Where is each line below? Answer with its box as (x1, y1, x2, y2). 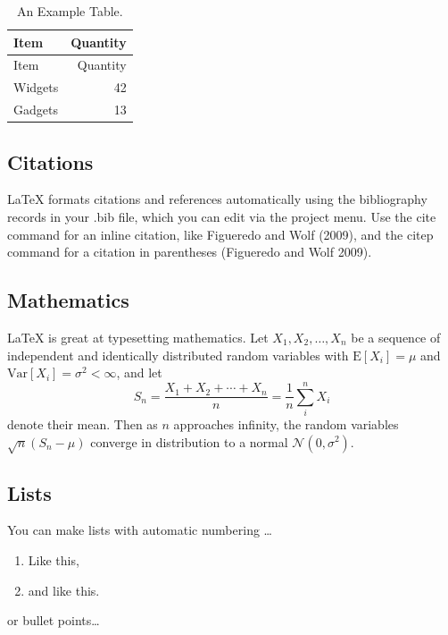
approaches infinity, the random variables (173, 414, 399, 433)
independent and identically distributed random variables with (7, 345, 349, 364)
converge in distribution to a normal (90, 432, 288, 451)
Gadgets (13, 100, 58, 119)
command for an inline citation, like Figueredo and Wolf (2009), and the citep (7, 224, 434, 243)
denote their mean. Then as (7, 414, 158, 433)
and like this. (28, 580, 100, 599)
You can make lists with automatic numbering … (7, 521, 272, 539)
